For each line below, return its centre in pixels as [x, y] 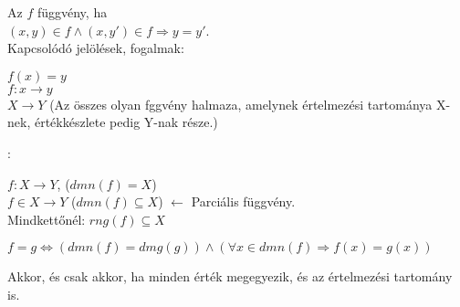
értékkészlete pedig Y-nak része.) [126, 122]
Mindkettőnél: [47, 219]
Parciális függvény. [243, 201]
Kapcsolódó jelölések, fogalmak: [96, 48]
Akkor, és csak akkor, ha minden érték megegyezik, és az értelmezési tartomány [230, 276]
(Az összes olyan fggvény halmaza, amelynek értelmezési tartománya [241, 104]
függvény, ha [72, 12]
